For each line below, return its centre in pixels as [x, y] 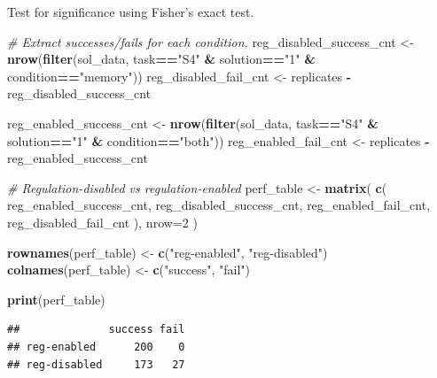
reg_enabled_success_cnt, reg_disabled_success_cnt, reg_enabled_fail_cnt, [219, 205]
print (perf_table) [56, 299]
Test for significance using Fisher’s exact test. [131, 12]
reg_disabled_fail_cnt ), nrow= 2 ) [102, 222]
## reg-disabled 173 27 [96, 364]
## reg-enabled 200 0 [96, 347]
